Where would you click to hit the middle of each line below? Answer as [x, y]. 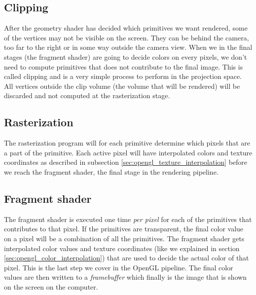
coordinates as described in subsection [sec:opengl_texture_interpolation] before [126, 162]
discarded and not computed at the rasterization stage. [87, 95]
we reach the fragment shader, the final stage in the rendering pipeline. [111, 171]
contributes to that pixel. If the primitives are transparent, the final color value [124, 229]
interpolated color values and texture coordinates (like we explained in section [122, 248]
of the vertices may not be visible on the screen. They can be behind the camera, [127, 37]
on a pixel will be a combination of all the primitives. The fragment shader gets [124, 238]
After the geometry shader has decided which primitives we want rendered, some [126, 28]
